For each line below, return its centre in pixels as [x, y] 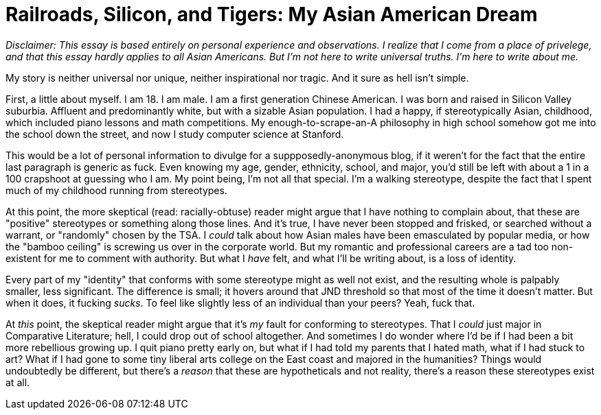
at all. [18, 382]
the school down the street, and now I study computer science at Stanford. [175, 134]
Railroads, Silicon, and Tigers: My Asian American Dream [272, 14]
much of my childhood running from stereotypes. [116, 190]
